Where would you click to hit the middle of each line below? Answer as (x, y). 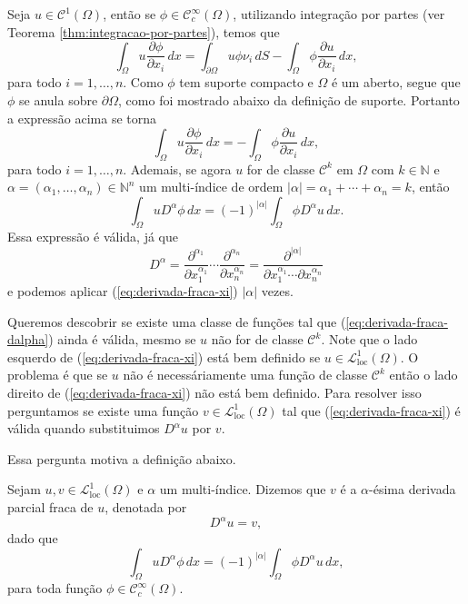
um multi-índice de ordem (211, 187)
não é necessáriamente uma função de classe (245, 375)
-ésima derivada (413, 489)
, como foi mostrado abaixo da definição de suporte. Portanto (289, 100)
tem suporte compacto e (246, 82)
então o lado (423, 375)
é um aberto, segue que (396, 82)
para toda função (55, 588)
